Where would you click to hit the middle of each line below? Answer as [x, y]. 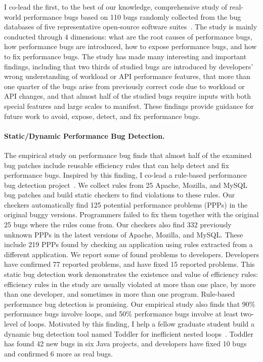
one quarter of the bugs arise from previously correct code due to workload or [124, 86]
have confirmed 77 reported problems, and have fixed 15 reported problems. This [129, 264]
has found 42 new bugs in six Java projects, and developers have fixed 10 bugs [125, 344]
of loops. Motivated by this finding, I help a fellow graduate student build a [137, 324]
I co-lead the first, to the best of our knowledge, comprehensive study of [116, 7]
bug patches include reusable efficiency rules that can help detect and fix [117, 165]
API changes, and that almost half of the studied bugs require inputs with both [127, 96]
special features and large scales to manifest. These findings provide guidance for [129, 106]
